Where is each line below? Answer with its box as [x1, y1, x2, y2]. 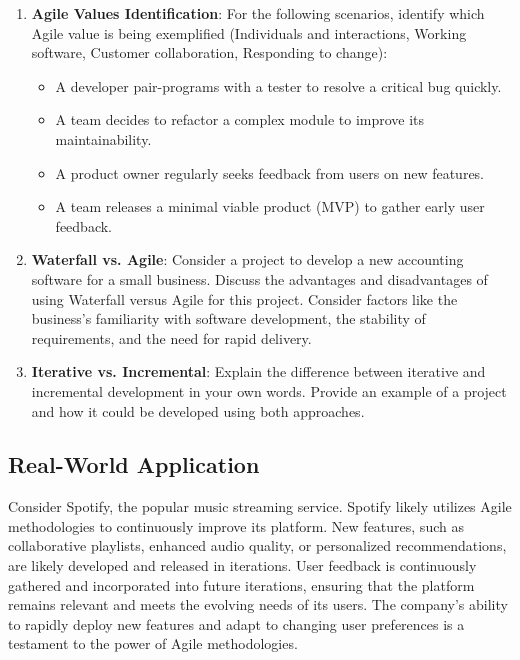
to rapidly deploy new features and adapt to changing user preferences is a [8, 613, 465, 634]
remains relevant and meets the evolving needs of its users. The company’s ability [8, 594, 508, 615]
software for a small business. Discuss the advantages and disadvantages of [31, 268, 488, 289]
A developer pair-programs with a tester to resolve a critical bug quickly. [55, 75, 502, 96]
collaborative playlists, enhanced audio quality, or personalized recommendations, [8, 535, 507, 556]
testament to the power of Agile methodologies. [8, 633, 298, 654]
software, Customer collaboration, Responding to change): [31, 42, 388, 63]
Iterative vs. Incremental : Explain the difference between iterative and [31, 361, 486, 382]
